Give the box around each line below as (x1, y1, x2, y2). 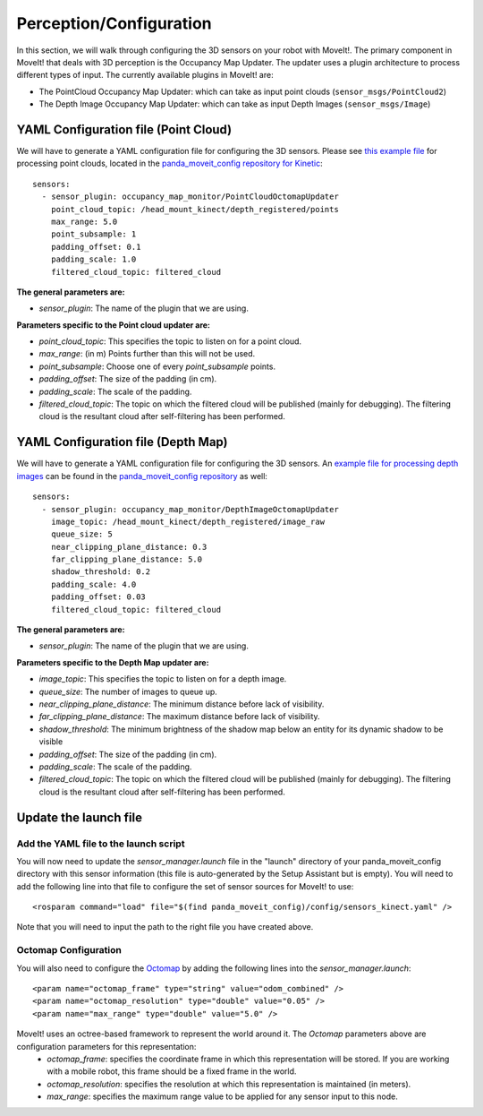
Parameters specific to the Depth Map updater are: (16, 657, 209, 667)
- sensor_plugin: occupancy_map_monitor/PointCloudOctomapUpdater (41, 192, 339, 202)
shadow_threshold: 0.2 (50, 567, 151, 577)
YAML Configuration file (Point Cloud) (16, 122, 233, 137)
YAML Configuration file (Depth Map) (16, 434, 228, 450)
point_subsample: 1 (50, 229, 137, 239)
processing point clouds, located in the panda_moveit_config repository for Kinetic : (16, 158, 324, 169)
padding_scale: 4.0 (50, 579, 137, 589)
